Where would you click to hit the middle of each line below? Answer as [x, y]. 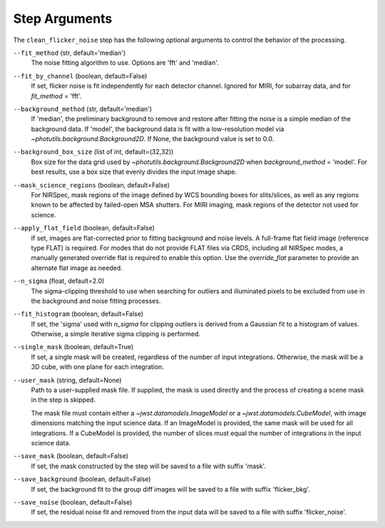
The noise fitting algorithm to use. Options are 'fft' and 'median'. [125, 63]
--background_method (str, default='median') [83, 109]
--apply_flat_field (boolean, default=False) [84, 228]
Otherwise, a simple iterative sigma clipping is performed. [116, 334]
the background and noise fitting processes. [96, 301]
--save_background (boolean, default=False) [82, 479]
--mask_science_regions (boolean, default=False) [92, 185]
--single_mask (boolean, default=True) [73, 347]
